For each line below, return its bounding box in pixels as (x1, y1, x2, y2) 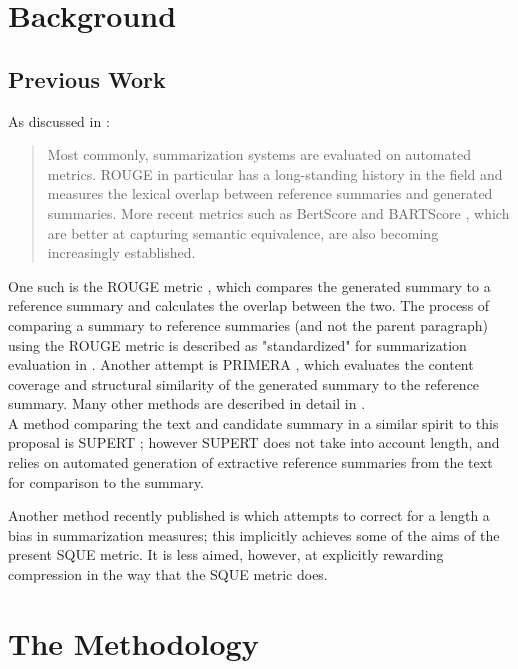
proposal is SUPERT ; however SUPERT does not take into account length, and (8, 432, 500, 453)
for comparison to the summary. (8, 471, 204, 492)
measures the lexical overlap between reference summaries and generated (47, 183, 493, 204)
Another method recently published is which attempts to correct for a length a (8, 505, 490, 526)
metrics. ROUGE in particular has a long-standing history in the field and (47, 163, 503, 184)
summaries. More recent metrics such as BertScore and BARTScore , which (47, 202, 510, 223)
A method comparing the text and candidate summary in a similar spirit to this (8, 412, 499, 433)
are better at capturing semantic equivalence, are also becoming (47, 222, 439, 243)
